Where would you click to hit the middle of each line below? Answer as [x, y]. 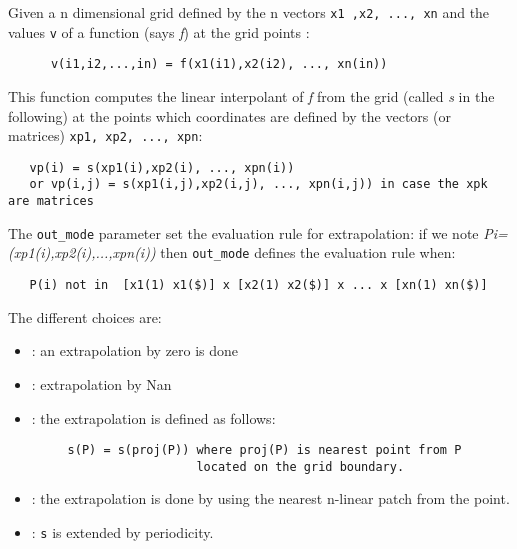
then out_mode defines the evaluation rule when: [308, 252]
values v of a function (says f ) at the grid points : [159, 31]
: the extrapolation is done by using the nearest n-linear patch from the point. [270, 498]
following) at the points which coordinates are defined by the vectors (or [229, 115]
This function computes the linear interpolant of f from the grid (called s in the [251, 95]
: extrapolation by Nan [101, 383]
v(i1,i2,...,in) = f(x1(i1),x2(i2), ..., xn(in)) [219, 64]
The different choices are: [85, 316]
